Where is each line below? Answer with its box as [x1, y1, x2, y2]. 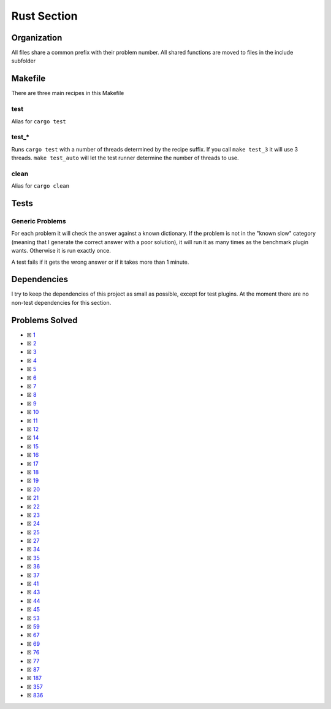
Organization [11, 33, 63, 43]
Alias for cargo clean [11, 182, 70, 190]
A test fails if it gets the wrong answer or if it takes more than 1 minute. [11, 258, 189, 266]
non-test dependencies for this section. [11, 299, 112, 306]
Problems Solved [11, 315, 78, 325]
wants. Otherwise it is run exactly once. [11, 247, 112, 255]
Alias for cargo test [11, 117, 67, 125]
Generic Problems [11, 217, 67, 225]
